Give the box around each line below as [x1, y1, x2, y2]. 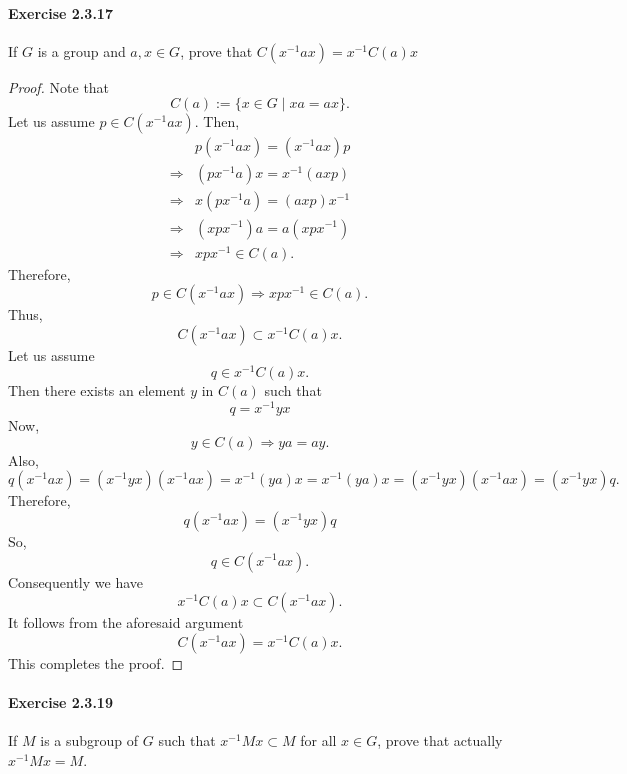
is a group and [37, 40, 126, 61]
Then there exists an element [8, 380, 186, 401]
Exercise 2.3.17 [8, 2, 113, 23]
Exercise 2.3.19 [8, 691, 113, 712]
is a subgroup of [40, 730, 139, 751]
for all [300, 730, 337, 751]
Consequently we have [8, 571, 144, 592]
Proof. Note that [8, 76, 110, 97]
